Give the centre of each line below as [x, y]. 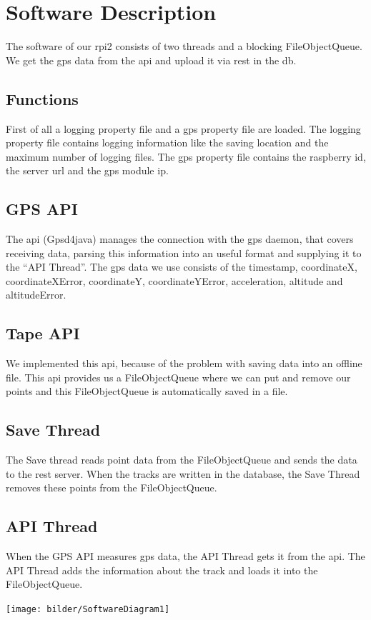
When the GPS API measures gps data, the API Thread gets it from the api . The [185, 556]
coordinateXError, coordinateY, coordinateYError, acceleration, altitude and [174, 280]
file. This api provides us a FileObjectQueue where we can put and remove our [178, 377]
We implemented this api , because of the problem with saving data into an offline [184, 363]
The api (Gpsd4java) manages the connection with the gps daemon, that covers [180, 239]
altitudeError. [36, 295]
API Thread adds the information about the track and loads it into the [162, 570]
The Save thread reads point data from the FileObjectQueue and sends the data [182, 460]
